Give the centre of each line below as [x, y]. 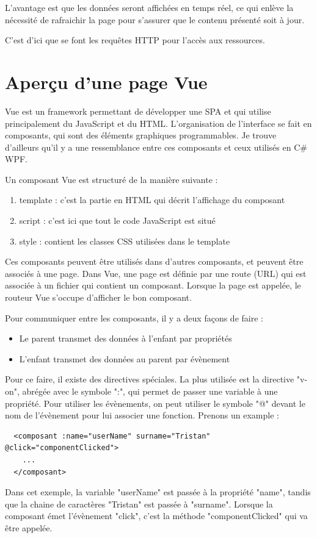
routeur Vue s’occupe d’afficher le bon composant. [98, 297]
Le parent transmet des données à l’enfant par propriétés [126, 338]
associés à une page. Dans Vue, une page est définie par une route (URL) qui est [156, 273]
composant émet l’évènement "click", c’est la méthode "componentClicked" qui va [156, 516]
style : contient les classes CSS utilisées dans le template [125, 241]
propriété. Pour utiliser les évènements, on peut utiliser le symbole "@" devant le [155, 403]
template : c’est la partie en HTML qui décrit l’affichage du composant [152, 200]
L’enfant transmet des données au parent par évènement [125, 358]
